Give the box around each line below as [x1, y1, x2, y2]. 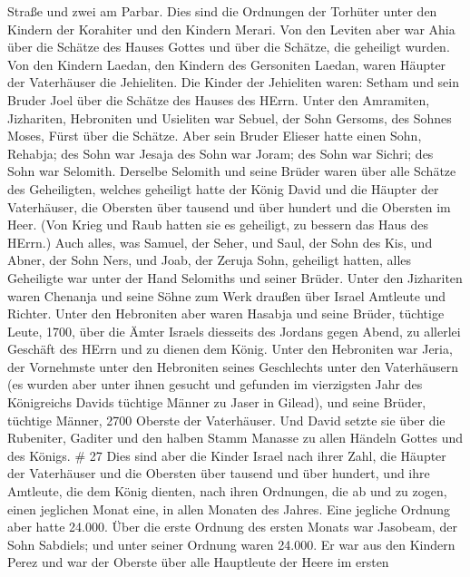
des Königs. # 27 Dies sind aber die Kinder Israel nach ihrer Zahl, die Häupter [7, 445, 446, 465]
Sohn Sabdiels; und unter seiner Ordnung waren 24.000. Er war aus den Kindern [7, 534, 455, 553]
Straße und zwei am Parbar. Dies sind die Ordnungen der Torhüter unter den [7, 2, 437, 20]
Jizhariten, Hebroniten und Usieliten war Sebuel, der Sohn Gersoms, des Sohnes [7, 108, 452, 127]
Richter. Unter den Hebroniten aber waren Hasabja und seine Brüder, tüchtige [7, 304, 445, 323]
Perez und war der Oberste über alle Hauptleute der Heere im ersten [7, 553, 389, 572]
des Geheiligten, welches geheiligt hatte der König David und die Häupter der [7, 179, 439, 198]
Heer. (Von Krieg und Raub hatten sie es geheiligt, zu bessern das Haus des [7, 215, 428, 234]
